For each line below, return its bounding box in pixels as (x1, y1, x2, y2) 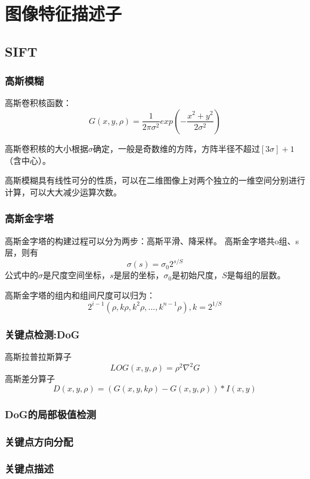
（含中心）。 (5, 154, 51, 166)
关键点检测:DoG (5, 326, 80, 341)
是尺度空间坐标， (43, 269, 110, 281)
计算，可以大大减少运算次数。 (5, 185, 122, 198)
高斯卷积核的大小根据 (5, 142, 88, 154)
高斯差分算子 (5, 372, 55, 385)
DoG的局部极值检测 (5, 406, 97, 421)
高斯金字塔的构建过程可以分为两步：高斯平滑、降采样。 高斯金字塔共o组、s (5, 234, 299, 247)
